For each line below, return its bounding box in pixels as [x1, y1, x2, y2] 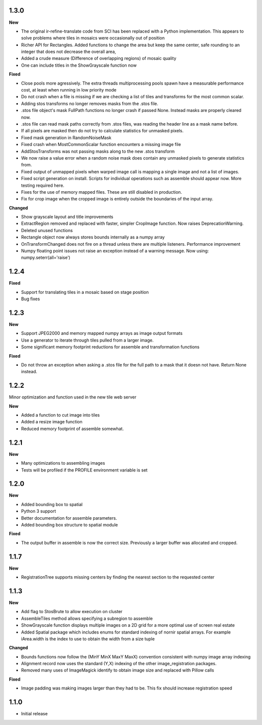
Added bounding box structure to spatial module [21, 522, 118, 527]
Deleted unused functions [21, 227, 73, 233]
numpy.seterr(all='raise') [21, 254, 70, 260]
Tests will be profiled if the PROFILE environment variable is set [21, 467, 148, 473]
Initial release [21, 711, 48, 717]
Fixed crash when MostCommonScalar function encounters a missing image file [21, 142, 181, 147]
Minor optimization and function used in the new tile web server [9, 394, 137, 400]
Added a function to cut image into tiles [21, 412, 100, 418]
